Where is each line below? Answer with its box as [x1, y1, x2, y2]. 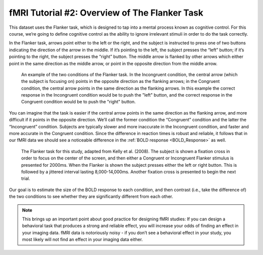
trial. [21, 176, 30, 181]
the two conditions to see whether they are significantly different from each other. [9, 194, 173, 199]
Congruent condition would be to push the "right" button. [21, 99, 136, 105]
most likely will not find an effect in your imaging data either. [22, 236, 143, 242]
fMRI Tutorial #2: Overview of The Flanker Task [9, 7, 204, 18]
